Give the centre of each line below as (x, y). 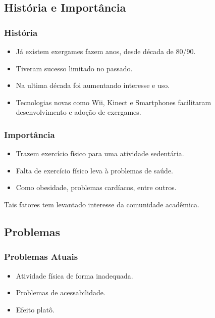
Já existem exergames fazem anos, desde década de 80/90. (106, 51)
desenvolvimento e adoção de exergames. (78, 112)
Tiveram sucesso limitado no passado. (74, 68)
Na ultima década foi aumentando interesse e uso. (93, 85)
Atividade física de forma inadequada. (74, 275)
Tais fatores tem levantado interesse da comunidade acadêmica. (102, 204)
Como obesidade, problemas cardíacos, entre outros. (96, 187)
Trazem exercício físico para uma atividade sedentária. (100, 153)
